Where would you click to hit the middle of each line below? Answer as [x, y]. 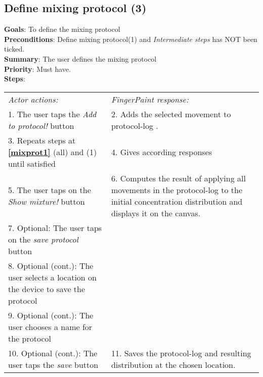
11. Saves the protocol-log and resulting [181, 353]
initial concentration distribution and [177, 201]
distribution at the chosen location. [173, 364]
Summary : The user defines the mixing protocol [80, 58]
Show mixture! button [47, 201]
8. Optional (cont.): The [51, 265]
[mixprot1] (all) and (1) [53, 152]
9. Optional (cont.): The [51, 315]
